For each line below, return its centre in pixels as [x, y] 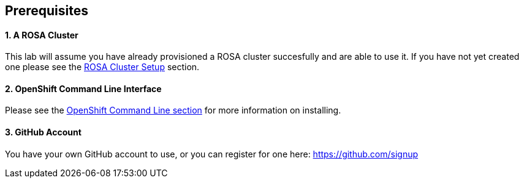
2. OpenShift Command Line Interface [83, 88]
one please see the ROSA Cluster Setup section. [102, 67]
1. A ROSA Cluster [42, 35]
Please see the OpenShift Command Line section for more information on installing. [173, 110]
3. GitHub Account [43, 132]
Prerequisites [47, 11]
